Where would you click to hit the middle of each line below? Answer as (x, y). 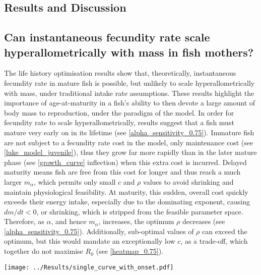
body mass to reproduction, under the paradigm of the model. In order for (119, 112)
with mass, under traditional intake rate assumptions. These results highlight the (129, 93)
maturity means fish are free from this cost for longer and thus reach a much (122, 172)
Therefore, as (24, 221)
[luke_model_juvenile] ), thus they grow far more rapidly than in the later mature (130, 152)
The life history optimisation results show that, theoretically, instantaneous (120, 73)
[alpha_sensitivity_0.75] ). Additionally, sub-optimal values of (99, 231)
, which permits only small (75, 181)
